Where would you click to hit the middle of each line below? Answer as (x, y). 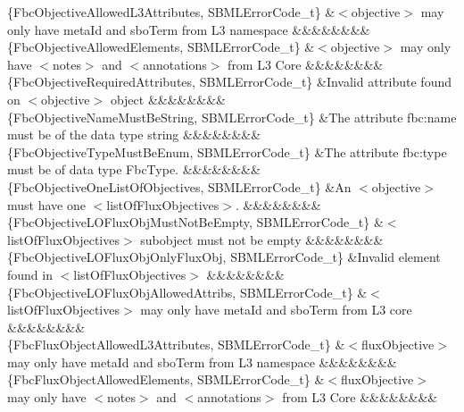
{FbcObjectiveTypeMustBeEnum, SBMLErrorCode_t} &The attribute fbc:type (227, 151)
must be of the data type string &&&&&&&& (134, 135)
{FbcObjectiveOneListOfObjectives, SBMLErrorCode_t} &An (179, 186)
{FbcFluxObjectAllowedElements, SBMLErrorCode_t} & (166, 379)
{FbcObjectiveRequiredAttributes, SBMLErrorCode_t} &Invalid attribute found (229, 82)
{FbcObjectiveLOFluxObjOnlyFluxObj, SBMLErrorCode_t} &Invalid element (224, 257)
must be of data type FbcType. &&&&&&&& (134, 169)
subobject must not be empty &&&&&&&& (262, 239)
